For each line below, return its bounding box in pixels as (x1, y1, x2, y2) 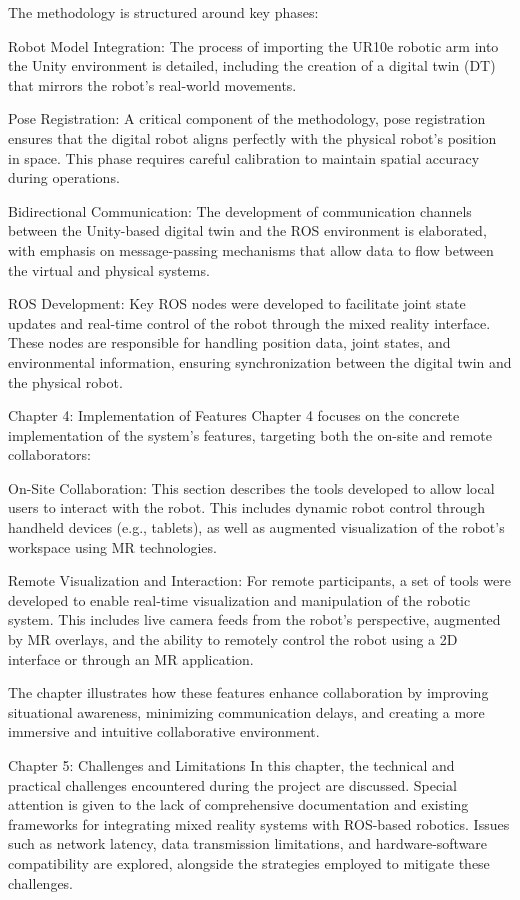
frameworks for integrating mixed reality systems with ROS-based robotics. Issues (8, 813, 510, 834)
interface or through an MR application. (8, 648, 254, 669)
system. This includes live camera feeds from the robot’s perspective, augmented (8, 609, 501, 630)
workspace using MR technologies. (8, 536, 217, 557)
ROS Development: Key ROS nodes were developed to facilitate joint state (8, 293, 466, 314)
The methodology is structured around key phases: (8, 2, 319, 22)
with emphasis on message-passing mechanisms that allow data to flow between (8, 239, 494, 260)
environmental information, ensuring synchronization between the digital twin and (8, 351, 512, 372)
